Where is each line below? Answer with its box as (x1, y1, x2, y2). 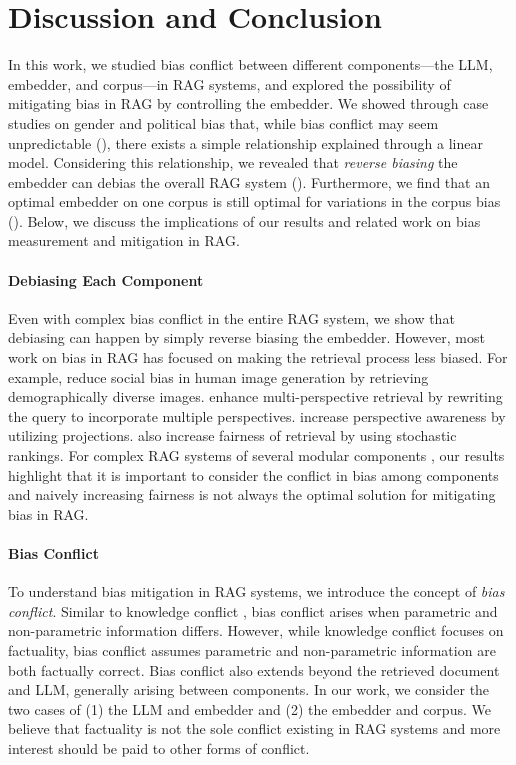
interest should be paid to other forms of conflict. (8, 737, 310, 758)
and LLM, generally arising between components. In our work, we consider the (8, 679, 490, 700)
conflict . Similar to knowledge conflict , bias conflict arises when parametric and (8, 600, 498, 621)
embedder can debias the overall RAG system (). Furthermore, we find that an (8, 171, 490, 192)
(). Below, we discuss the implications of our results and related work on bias (8, 210, 481, 231)
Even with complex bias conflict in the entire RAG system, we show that (8, 307, 455, 328)
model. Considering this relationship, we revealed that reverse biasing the (8, 152, 458, 173)
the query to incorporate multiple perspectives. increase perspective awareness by (8, 405, 506, 426)
